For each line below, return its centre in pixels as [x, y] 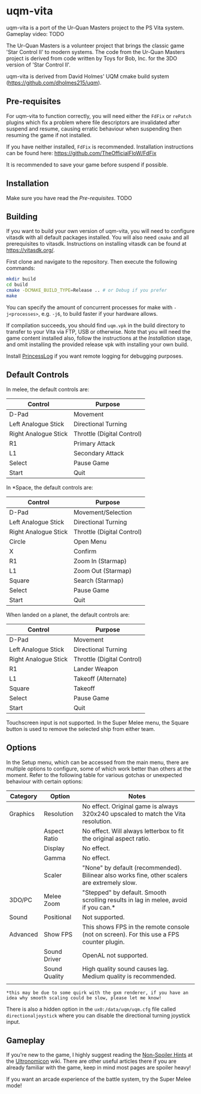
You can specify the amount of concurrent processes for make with [89, 307]
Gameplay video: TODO [35, 34]
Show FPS [58, 934]
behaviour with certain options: [45, 781]
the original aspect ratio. [116, 838]
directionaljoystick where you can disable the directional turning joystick [98, 1015]
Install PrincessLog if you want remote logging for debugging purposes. [95, 356]
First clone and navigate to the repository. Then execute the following [92, 262]
